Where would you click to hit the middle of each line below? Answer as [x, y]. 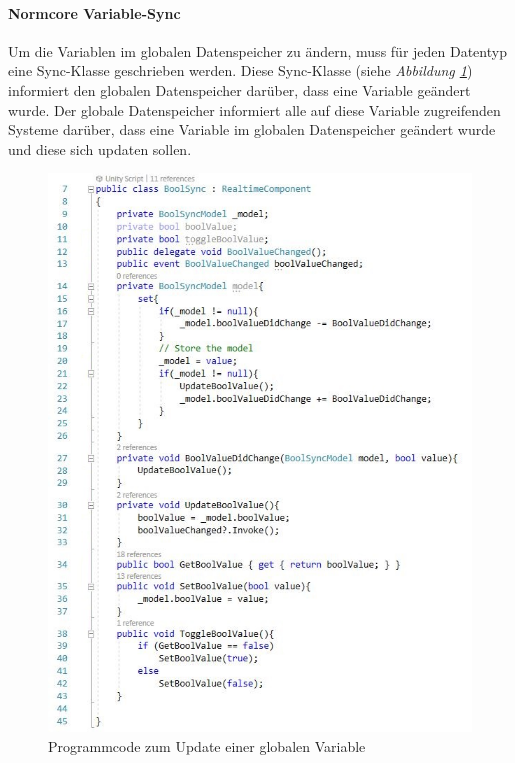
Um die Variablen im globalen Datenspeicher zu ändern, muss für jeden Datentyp [257, 50]
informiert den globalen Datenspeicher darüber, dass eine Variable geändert [239, 89]
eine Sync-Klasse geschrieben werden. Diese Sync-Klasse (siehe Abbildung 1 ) [240, 70]
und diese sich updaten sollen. [100, 148]
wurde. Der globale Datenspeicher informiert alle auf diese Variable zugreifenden [254, 109]
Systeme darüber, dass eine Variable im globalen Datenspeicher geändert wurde [252, 129]
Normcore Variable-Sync [94, 12]
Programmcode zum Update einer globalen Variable [207, 745]
